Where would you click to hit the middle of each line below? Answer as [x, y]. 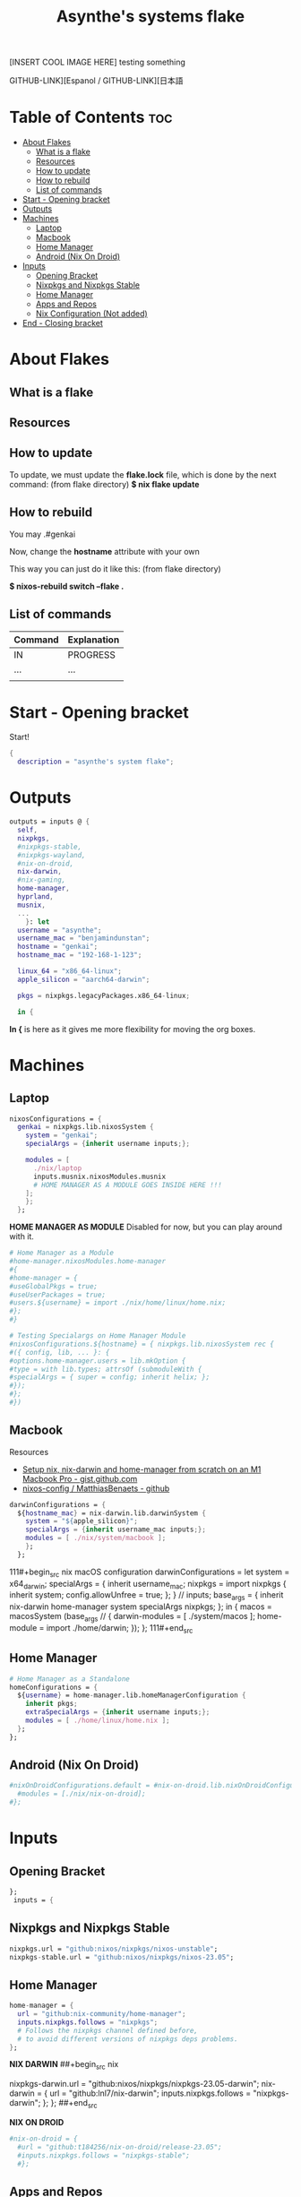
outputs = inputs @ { [50, 822]
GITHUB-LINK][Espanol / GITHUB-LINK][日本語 [96, 81]
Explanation [94, 640]
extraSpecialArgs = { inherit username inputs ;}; [118, 1712]
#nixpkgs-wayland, [52, 855]
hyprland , [35, 897]
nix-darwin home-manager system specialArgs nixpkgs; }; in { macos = [141, 1607]
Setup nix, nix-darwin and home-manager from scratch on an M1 [142, 1469]
